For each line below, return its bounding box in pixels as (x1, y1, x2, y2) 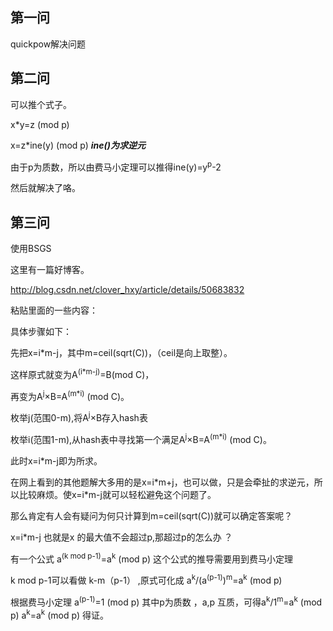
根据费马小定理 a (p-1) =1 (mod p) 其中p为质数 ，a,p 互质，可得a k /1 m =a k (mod (10, 594, 323, 608)
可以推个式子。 (10, 98, 72, 110)
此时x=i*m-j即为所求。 (10, 454, 103, 467)
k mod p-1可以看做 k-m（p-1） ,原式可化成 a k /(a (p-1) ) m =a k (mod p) (10, 573, 283, 587)
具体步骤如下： (10, 326, 72, 338)
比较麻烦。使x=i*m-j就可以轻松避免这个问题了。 (18, 488, 217, 500)
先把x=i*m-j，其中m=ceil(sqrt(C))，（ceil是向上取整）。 (10, 347, 233, 359)
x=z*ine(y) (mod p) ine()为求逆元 (10, 139, 147, 151)
